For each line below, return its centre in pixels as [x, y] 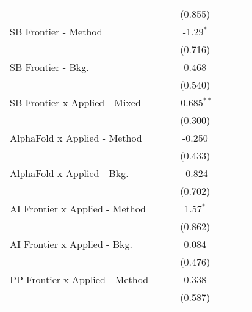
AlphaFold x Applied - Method [76, 138]
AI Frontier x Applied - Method [78, 209]
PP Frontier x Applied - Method [79, 279]
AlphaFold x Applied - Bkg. [69, 173]
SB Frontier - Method [56, 31]
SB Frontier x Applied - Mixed [75, 102]
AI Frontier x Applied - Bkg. [71, 244]
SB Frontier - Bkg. [49, 67]
